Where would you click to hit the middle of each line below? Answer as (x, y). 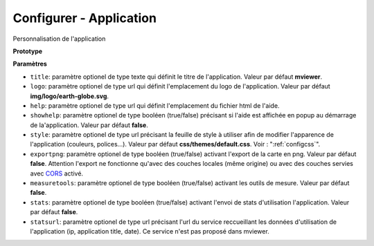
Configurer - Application (85, 18)
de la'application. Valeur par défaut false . (89, 125)
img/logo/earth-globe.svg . (70, 96)
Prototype (28, 51)
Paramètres (30, 64)
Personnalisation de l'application (59, 39)
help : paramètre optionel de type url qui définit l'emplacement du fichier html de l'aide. (155, 105)
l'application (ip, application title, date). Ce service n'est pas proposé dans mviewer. (150, 231)
